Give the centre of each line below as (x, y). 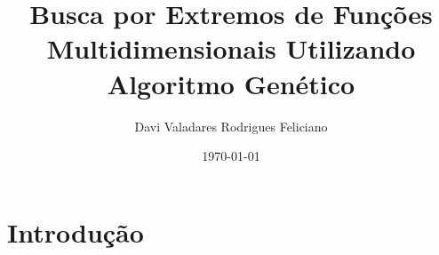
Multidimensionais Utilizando (231, 48)
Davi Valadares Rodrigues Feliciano (231, 126)
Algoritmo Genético (231, 83)
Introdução (76, 231)
